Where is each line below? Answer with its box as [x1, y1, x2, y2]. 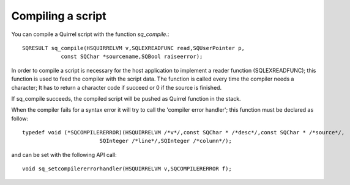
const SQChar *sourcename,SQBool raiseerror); [61, 53, 203, 60]
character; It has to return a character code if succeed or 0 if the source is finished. [11, 84, 222, 91]
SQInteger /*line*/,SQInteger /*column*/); [99, 137, 232, 145]
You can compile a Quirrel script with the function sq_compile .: [11, 31, 169, 38]
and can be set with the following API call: [11, 151, 117, 158]
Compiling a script [11, 9, 106, 23]
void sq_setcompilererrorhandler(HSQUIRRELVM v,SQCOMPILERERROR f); [22, 165, 232, 172]
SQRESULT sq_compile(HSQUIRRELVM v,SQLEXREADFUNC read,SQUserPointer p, [22, 45, 245, 51]
